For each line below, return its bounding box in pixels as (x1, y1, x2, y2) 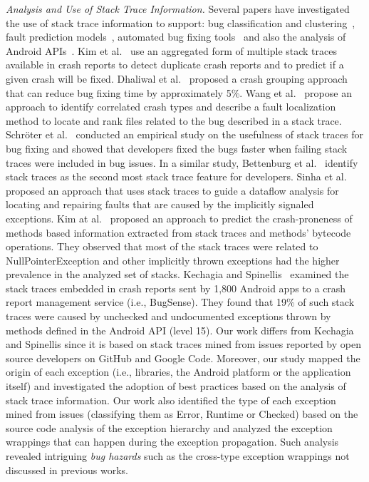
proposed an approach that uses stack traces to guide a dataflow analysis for (6, 183, 339, 198)
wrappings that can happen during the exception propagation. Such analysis (6, 434, 339, 449)
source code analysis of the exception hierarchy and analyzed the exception (6, 420, 333, 435)
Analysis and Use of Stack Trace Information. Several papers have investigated (6, 1, 350, 16)
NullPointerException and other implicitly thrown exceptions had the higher (6, 252, 340, 267)
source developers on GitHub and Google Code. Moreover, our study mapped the (6, 350, 360, 365)
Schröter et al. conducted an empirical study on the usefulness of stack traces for (6, 127, 363, 142)
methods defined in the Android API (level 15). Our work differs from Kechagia (6, 322, 354, 337)
